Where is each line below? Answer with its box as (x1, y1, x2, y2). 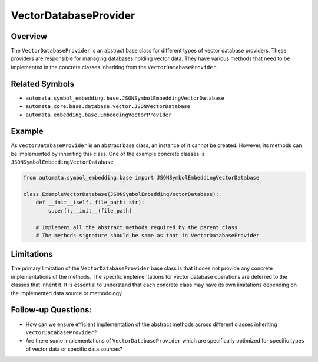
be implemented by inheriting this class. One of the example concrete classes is (11, 150, 205, 157)
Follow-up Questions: (11, 305, 92, 315)
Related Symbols (11, 79, 75, 89)
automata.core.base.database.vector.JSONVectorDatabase (25, 103, 191, 110)
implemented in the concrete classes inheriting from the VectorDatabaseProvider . (11, 63, 218, 70)
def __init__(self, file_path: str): (35, 199, 145, 206)
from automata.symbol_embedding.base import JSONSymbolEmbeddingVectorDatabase (23, 174, 260, 181)
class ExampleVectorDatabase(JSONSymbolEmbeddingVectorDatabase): (23, 191, 219, 197)
